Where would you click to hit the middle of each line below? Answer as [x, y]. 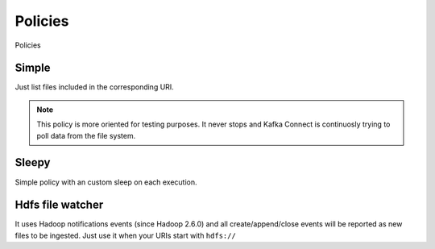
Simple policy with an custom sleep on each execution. [106, 182]
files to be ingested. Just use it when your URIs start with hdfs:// [126, 235]
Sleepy [33, 162]
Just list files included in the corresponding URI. [95, 87]
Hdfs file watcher [59, 205]
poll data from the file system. [86, 135]
